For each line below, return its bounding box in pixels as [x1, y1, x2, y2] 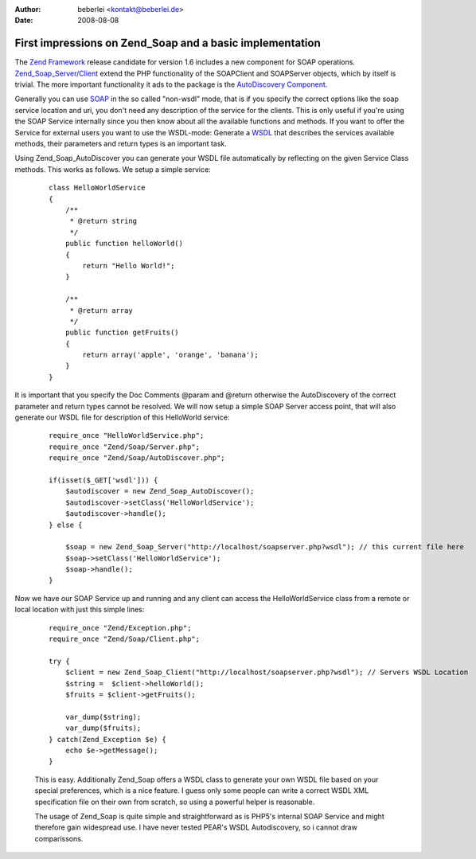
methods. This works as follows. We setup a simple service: [14, 164, 211, 174]
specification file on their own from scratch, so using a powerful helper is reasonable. [34, 797, 315, 806]
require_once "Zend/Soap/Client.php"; [49, 634, 201, 644]
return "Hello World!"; [82, 261, 175, 270]
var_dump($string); [64, 713, 142, 721]
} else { [49, 520, 83, 529]
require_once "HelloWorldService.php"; [49, 431, 205, 440]
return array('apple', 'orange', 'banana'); [82, 350, 259, 360]
